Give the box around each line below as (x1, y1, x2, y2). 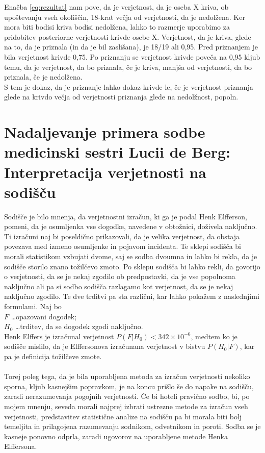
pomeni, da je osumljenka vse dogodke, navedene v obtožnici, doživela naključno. (4, 221, 257, 232)
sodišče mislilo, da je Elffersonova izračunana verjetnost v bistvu (4, 341, 205, 351)
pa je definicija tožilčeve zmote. (4, 350, 102, 361)
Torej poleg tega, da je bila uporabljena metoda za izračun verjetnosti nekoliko (4, 371, 250, 382)
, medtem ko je (191, 331, 237, 341)
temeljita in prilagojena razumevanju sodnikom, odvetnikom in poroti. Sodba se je (4, 421, 261, 432)
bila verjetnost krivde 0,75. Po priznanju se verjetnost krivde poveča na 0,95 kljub (4, 51, 260, 62)
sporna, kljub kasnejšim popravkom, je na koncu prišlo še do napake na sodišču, (4, 381, 254, 391)
